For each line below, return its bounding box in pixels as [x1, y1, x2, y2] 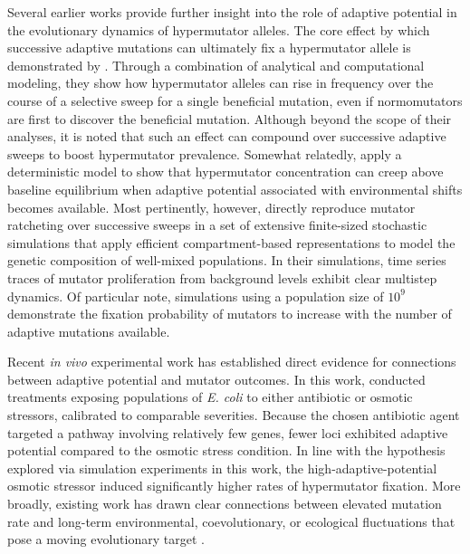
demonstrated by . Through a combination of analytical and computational [7, 55, 425, 74]
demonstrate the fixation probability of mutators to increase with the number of [7, 304, 452, 323]
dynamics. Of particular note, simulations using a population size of [7, 286, 384, 305]
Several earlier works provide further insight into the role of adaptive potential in [7, 3, 457, 21]
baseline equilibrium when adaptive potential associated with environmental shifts [7, 179, 463, 198]
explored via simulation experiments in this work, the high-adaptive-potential [7, 458, 437, 477]
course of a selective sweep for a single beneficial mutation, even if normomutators [7, 91, 463, 110]
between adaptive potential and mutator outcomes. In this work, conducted [7, 369, 426, 388]
